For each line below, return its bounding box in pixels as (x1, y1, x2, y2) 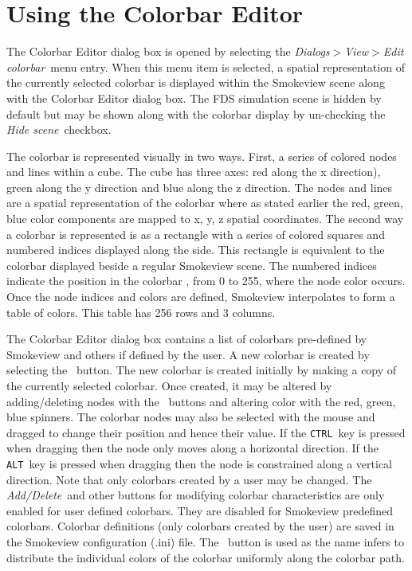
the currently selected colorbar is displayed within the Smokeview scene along (6, 74, 385, 91)
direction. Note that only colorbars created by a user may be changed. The (6, 471, 372, 487)
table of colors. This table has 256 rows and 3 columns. (6, 303, 276, 320)
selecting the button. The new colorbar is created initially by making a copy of (6, 362, 397, 378)
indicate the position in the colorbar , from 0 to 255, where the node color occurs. (6, 272, 406, 289)
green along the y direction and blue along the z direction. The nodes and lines (6, 178, 393, 195)
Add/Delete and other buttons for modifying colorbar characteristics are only (6, 487, 385, 503)
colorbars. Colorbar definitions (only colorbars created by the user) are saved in (6, 518, 394, 534)
